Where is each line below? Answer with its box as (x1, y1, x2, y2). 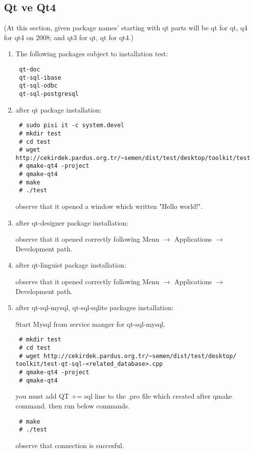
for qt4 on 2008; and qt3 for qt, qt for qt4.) (4, 32, 134, 42)
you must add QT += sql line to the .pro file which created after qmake (15, 391, 232, 401)
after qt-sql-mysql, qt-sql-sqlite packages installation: (15, 302, 174, 313)
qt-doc (19, 66, 40, 73)
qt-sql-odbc (19, 82, 58, 90)
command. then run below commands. (15, 400, 130, 410)
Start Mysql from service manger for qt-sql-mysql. (15, 318, 165, 329)
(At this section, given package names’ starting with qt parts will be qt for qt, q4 (4, 23, 248, 33)
